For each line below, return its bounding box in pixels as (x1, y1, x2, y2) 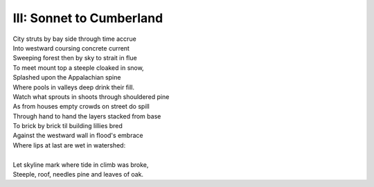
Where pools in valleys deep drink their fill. (12, 83, 135, 91)
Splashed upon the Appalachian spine (12, 73, 121, 82)
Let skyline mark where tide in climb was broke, (12, 160, 149, 169)
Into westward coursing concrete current (12, 44, 130, 52)
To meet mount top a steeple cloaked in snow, (12, 63, 145, 72)
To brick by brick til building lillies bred (12, 122, 123, 130)
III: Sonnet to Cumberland (12, 10, 163, 26)
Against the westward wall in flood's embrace (12, 132, 143, 140)
